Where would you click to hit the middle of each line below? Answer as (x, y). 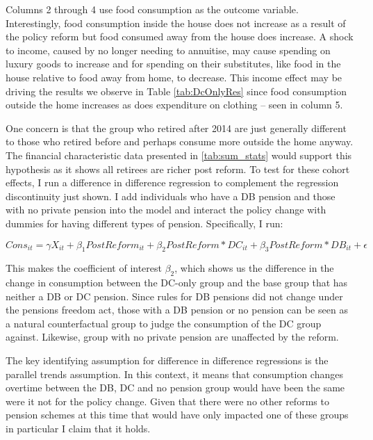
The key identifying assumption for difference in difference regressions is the (167, 360)
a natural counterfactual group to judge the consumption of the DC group (164, 323)
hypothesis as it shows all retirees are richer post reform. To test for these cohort (178, 169)
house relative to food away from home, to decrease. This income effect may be (174, 77)
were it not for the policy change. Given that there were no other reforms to (167, 401)
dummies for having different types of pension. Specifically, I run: (144, 223)
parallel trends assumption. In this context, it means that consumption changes (174, 374)
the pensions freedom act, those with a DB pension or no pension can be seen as (177, 310)
